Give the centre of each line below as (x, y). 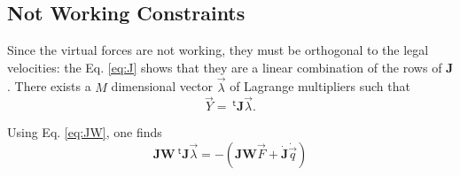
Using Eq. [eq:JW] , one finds (85, 132)
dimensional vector (162, 86)
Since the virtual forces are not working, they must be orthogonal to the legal (218, 50)
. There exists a (49, 86)
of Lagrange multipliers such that (320, 86)
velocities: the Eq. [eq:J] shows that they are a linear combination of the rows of (225, 67)
